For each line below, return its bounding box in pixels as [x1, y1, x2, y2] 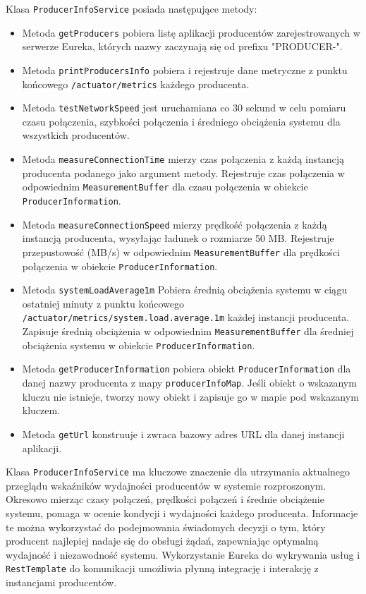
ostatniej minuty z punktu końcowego [22, 296, 184, 310]
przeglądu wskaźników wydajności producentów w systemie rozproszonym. [6, 478, 327, 492]
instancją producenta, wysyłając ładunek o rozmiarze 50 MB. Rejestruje [22, 231, 334, 246]
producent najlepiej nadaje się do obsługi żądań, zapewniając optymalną [6, 533, 319, 548]
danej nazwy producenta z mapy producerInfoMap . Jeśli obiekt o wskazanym [22, 375, 357, 390]
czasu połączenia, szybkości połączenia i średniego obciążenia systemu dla [22, 114, 341, 128]
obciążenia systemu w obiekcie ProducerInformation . [22, 337, 255, 352]
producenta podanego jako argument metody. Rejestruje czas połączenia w [22, 165, 345, 180]
